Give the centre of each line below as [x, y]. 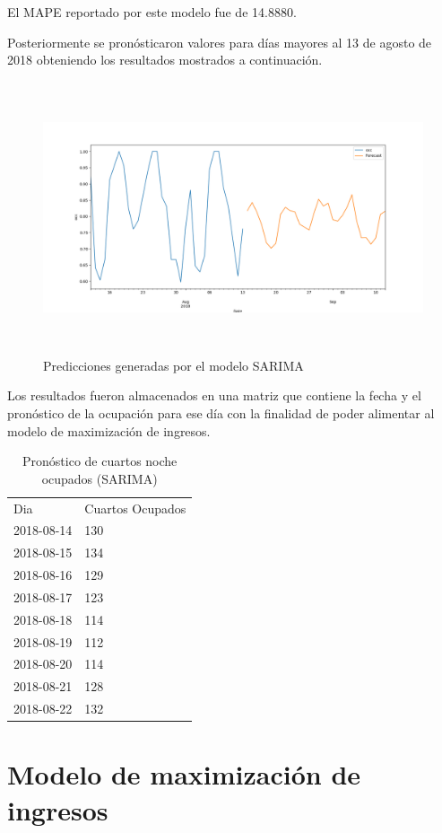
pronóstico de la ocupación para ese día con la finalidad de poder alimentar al [221, 412]
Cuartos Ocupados [135, 508]
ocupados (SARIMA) [100, 478]
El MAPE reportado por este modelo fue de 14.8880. [152, 12]
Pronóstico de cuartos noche [100, 461]
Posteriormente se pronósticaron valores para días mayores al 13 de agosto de [220, 42]
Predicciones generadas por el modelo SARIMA [173, 365]
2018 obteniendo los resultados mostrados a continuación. [165, 60]
